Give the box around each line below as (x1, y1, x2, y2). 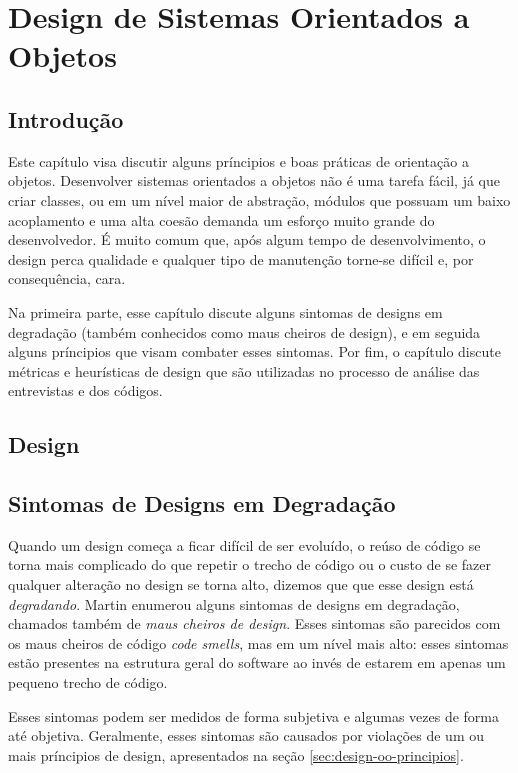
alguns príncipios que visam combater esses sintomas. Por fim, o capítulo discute (8, 341, 501, 362)
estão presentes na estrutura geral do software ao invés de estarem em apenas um (8, 652, 506, 673)
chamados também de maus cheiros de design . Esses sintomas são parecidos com (8, 613, 501, 634)
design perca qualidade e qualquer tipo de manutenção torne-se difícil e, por (8, 248, 474, 269)
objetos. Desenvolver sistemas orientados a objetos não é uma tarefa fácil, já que (8, 170, 500, 191)
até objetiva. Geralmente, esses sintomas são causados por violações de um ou (8, 725, 485, 746)
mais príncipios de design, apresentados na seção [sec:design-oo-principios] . (8, 744, 464, 765)
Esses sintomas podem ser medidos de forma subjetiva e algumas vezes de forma (8, 705, 499, 726)
